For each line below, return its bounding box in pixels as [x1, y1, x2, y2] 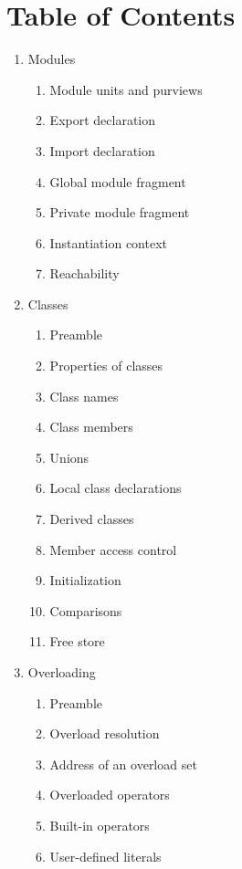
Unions [49, 447, 89, 466]
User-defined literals [49, 846, 162, 865]
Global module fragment [49, 172, 186, 191]
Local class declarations [49, 478, 182, 497]
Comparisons [49, 601, 122, 620]
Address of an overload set [49, 754, 197, 773]
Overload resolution [49, 724, 160, 743]
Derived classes [49, 509, 134, 529]
